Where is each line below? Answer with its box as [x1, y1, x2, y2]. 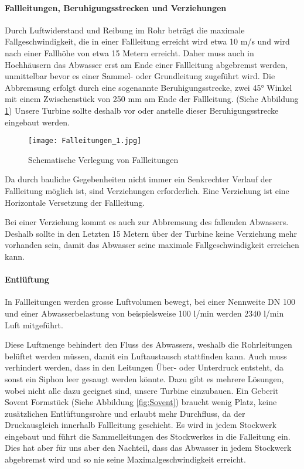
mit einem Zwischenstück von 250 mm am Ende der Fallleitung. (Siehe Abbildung [5, 93, 299, 105]
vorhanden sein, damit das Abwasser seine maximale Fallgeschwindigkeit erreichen [5, 239, 299, 251]
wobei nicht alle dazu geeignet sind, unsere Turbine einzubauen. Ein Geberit [5, 384, 279, 396]
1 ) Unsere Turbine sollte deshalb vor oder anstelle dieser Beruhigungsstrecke [5, 104, 279, 116]
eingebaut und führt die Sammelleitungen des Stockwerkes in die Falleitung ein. [5, 430, 291, 442]
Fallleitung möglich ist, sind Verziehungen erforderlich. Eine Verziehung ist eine [5, 184, 289, 196]
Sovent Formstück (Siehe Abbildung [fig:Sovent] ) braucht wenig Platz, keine [5, 396, 277, 408]
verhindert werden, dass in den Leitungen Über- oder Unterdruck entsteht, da [5, 361, 283, 373]
